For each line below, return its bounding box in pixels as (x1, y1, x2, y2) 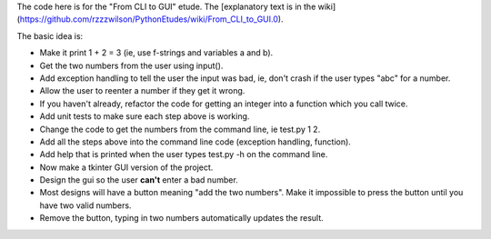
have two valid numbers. (39, 200, 132, 211)
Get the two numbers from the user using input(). (39, 60, 224, 71)
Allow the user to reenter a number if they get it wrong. (39, 85, 245, 96)
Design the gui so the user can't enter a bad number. (39, 174, 238, 185)
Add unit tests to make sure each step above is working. (39, 111, 250, 122)
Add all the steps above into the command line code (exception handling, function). (39, 136, 352, 147)
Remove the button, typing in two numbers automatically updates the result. (39, 213, 325, 224)
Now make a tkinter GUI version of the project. (39, 162, 214, 173)
